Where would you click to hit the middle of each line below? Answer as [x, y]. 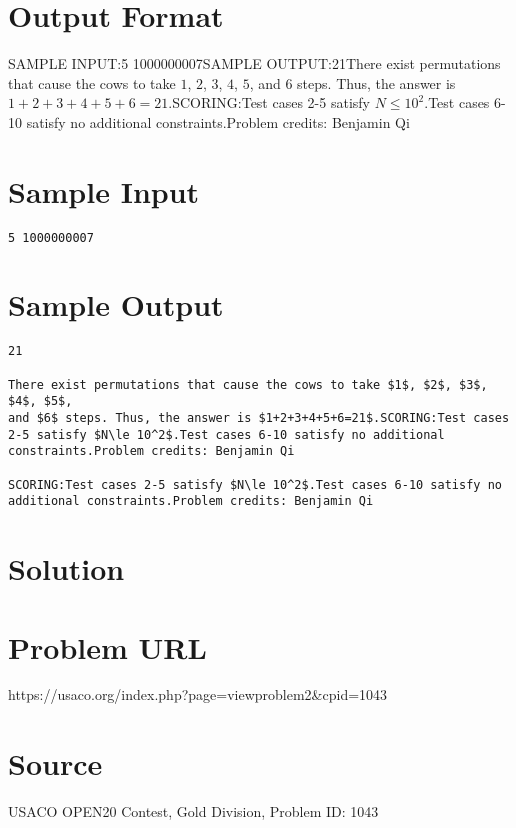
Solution [66, 568]
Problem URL [107, 646]
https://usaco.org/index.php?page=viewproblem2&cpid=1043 [198, 694]
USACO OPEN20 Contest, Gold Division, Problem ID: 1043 [193, 811]
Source [55, 763]
